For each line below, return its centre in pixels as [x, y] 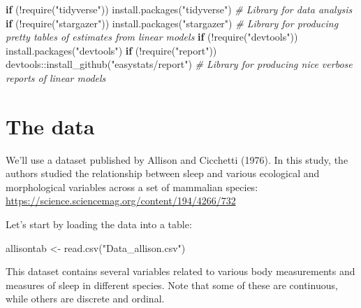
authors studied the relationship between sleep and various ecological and [163, 173]
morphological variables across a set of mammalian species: [132, 187]
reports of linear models [56, 77]
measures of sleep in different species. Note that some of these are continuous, [172, 285]
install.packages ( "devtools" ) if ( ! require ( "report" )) [111, 50]
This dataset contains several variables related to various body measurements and [180, 271]
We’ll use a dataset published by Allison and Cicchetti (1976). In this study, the [177, 159]
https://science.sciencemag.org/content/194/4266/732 [121, 201]
